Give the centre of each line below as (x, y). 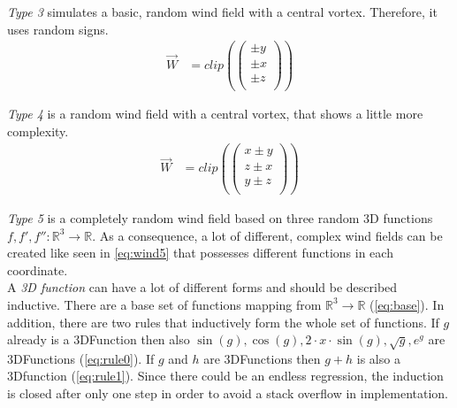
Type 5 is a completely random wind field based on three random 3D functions (220, 217)
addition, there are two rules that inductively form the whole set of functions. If (223, 322)
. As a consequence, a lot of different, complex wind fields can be (267, 235)
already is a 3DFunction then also (99, 339)
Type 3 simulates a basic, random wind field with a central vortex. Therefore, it (222, 12)
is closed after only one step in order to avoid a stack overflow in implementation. (228, 393)
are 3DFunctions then (262, 358)
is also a (378, 358)
